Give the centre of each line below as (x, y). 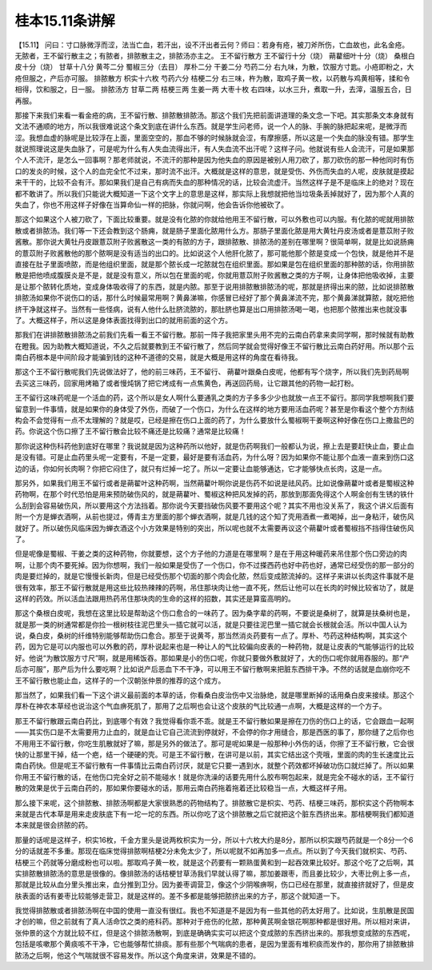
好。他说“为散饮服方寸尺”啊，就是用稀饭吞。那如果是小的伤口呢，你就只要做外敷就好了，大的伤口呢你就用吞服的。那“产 (212, 658)
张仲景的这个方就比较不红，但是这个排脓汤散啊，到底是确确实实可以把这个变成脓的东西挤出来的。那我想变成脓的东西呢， (214, 932)
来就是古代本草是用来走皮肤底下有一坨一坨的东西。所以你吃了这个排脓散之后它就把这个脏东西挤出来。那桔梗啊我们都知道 (214, 814)
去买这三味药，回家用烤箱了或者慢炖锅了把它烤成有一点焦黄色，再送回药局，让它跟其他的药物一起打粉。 (186, 383)
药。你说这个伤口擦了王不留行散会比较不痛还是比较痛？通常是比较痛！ (130, 431)
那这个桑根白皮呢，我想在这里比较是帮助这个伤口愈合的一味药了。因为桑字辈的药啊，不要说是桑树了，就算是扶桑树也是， (214, 613)
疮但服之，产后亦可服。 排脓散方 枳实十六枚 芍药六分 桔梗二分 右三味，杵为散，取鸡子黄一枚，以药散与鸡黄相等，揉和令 (212, 78)
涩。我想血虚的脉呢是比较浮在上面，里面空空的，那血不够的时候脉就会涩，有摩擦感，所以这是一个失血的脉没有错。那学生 (214, 138)
